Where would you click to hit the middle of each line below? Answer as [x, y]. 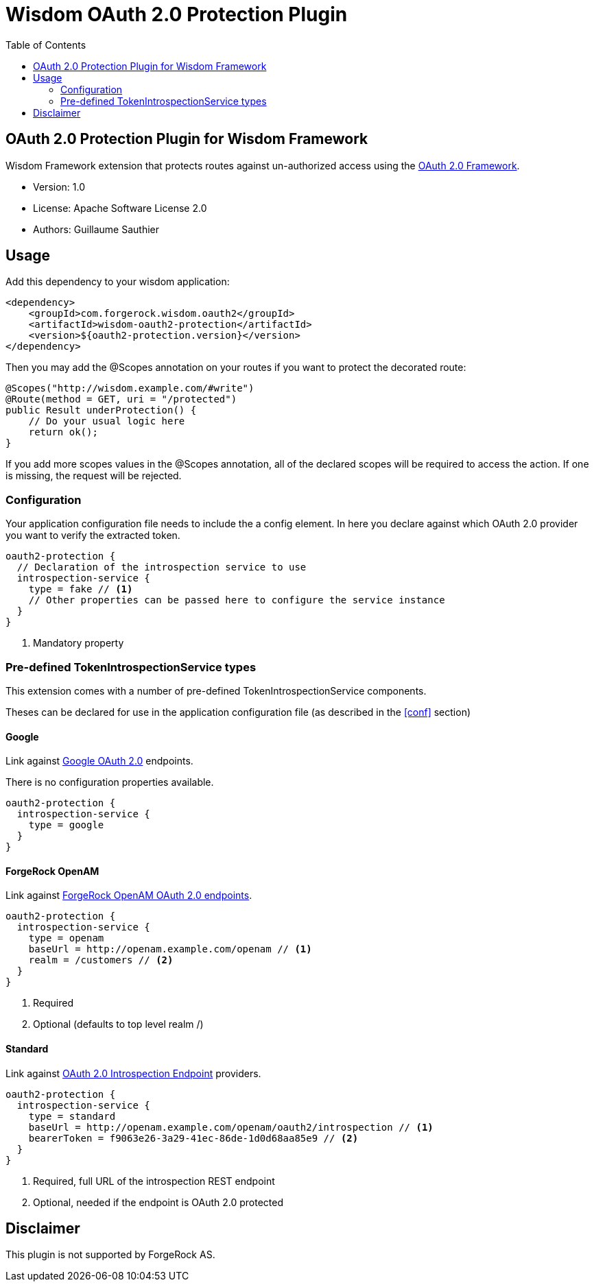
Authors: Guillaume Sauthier [96, 229]
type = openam [66, 938]
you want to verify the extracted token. [93, 536]
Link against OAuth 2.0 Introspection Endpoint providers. [133, 1073]
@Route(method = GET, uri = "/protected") [121, 399]
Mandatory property [79, 643]
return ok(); [63, 432]
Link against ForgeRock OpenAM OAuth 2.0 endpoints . [129, 895]
